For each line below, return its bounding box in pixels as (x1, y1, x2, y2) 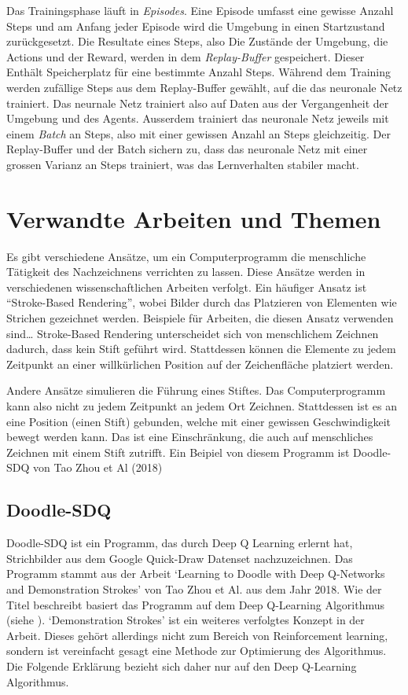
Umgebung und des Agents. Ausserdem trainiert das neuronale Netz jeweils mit (6, 110, 389, 127)
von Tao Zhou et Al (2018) (33, 459, 163, 476)
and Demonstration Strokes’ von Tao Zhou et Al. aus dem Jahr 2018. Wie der (6, 580, 382, 597)
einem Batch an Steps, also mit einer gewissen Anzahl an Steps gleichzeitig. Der (6, 125, 391, 142)
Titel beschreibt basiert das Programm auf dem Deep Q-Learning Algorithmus (6, 596, 385, 612)
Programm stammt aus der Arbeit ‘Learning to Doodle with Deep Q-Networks (6, 565, 385, 582)
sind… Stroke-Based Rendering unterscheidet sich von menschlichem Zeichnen (6, 325, 379, 341)
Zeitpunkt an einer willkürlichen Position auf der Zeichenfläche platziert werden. (6, 355, 394, 372)
